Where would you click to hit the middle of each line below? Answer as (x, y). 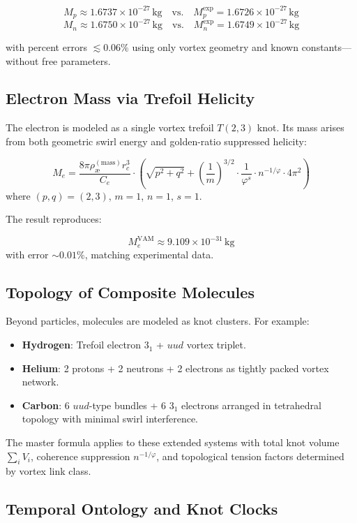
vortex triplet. (216, 345)
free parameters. (76, 60)
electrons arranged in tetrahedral (251, 405)
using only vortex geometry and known (215, 46)
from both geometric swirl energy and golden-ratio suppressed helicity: (156, 141)
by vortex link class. (48, 471)
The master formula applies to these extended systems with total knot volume (173, 442)
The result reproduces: (54, 219)
